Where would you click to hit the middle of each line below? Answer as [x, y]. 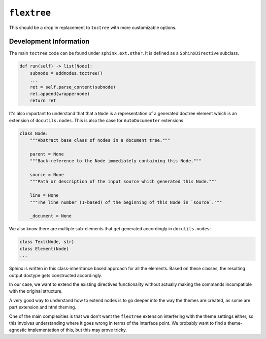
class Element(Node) [44, 249]
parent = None [47, 154]
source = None [47, 175]
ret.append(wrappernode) [60, 94]
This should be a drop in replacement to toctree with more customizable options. [93, 28]
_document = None [51, 216]
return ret [43, 101]
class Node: [34, 133]
